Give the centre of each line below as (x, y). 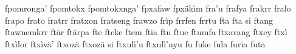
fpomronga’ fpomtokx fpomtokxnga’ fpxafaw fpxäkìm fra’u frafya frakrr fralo (148, 8)
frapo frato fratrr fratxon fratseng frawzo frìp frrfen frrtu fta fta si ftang (139, 20)
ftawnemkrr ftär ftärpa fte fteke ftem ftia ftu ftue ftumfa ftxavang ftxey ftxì (146, 32)
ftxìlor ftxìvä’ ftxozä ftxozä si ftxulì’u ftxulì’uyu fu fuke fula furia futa (135, 43)
